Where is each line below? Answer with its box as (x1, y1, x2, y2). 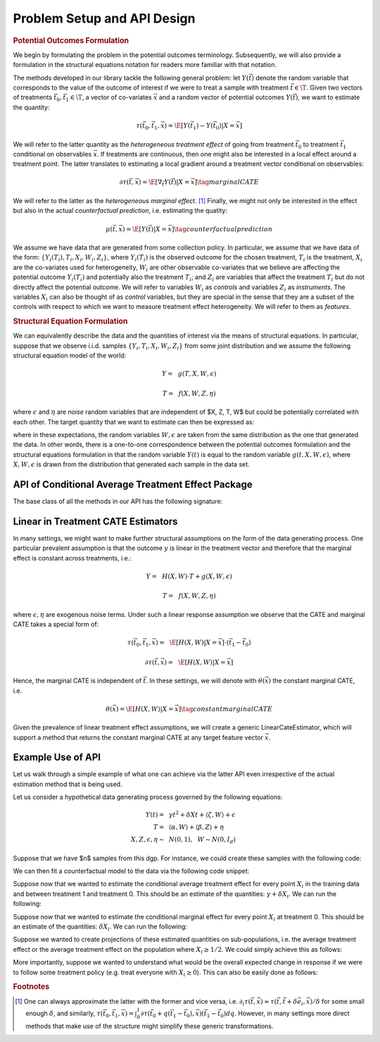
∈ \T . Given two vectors (294, 83, 362, 92)
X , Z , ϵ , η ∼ (130, 835, 165, 844)
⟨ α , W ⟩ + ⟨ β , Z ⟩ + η (168, 823, 224, 831)
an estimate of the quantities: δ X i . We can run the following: (13, 922, 188, 932)
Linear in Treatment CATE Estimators (13, 515, 179, 527)
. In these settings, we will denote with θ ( (145, 677, 265, 685)
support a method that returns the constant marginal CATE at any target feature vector (13, 733, 264, 742)
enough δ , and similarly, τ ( (25, 1009, 103, 1017)
